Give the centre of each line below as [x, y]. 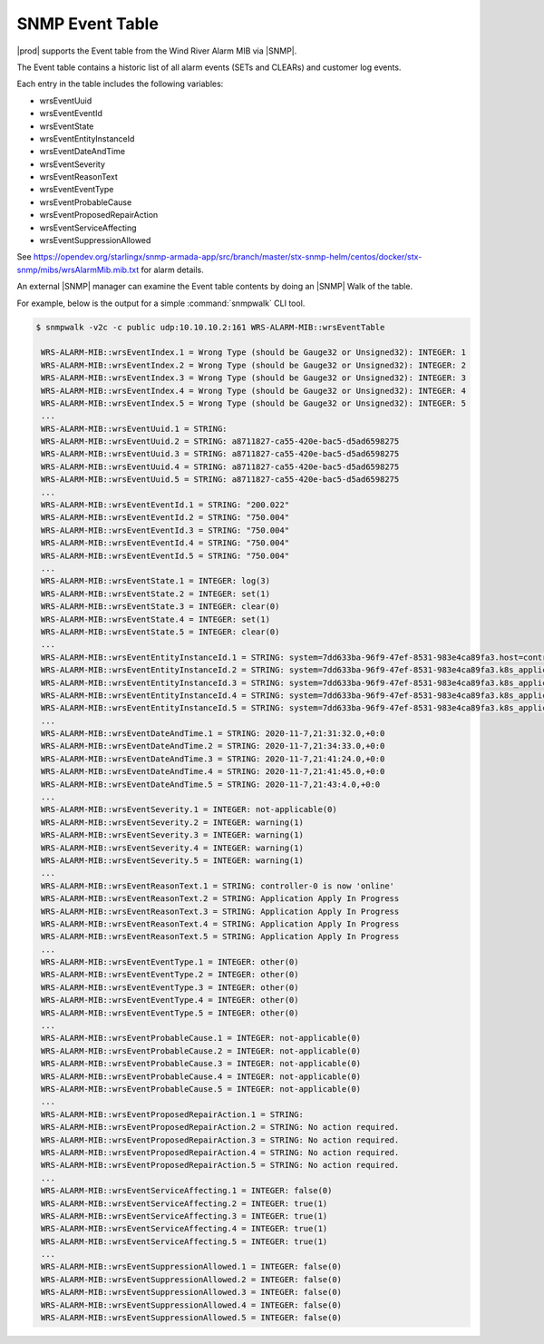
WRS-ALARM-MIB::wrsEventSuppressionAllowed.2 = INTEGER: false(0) [192, 1279]
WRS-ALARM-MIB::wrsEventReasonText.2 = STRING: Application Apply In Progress [220, 899]
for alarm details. [172, 270]
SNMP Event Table [87, 24]
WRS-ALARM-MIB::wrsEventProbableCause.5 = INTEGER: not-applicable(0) [201, 1089]
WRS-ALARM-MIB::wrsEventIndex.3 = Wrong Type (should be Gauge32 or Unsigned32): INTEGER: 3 [254, 378]
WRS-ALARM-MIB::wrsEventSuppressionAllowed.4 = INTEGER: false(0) [192, 1305]
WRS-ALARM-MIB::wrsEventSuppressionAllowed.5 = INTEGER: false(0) [192, 1318]
